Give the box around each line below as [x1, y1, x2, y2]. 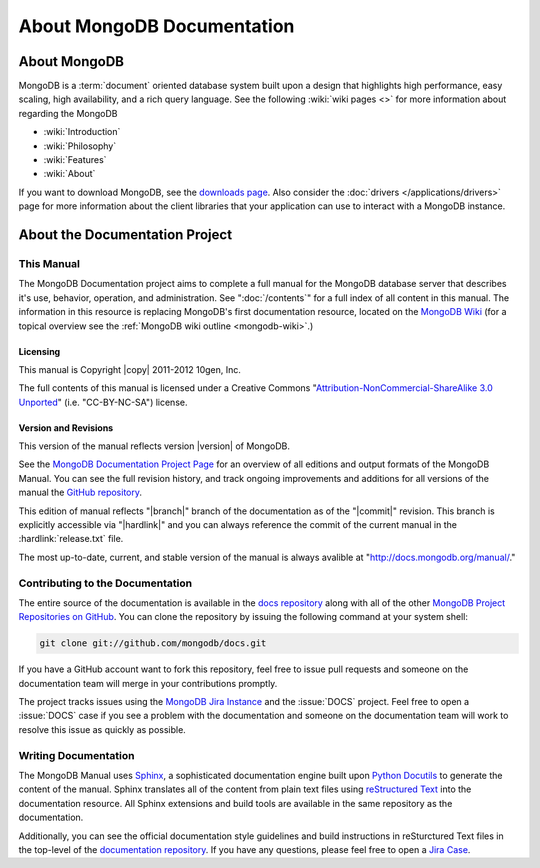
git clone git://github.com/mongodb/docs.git [39, 638, 267, 649]
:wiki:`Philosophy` [43, 140, 117, 152]
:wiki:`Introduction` [43, 126, 121, 138]
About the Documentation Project [18, 226, 233, 243]
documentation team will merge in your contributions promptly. [18, 677, 278, 689]
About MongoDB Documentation [18, 15, 295, 37]
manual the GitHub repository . [18, 486, 143, 499]
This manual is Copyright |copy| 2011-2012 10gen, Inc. [18, 363, 242, 375]
